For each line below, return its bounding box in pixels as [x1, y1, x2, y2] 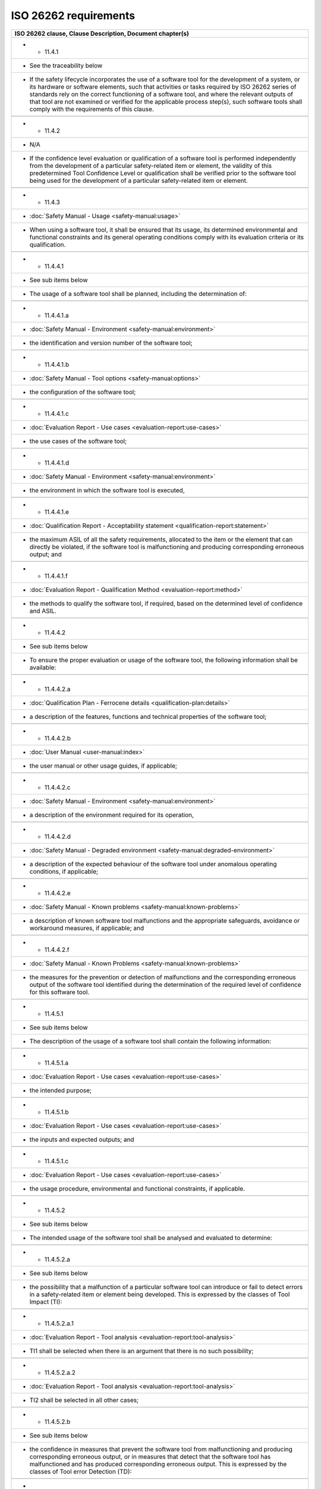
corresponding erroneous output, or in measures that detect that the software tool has [29, 1452, 271, 1460]
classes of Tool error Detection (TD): [29, 1467, 132, 1475]
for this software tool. [29, 988, 90, 996]
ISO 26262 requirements [11, 9, 136, 22]
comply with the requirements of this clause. [29, 105, 154, 113]
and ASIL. [29, 606, 56, 615]
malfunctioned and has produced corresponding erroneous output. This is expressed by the [29, 1460, 287, 1468]
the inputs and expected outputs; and [29, 1135, 134, 1144]
